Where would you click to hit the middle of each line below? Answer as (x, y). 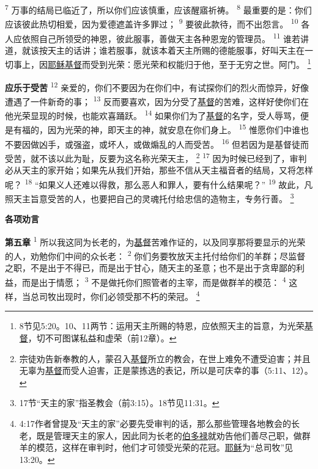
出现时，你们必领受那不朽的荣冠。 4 (128, 295)
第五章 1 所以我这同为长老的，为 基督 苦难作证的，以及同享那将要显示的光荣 (155, 241)
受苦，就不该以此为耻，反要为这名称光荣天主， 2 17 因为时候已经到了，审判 (156, 157)
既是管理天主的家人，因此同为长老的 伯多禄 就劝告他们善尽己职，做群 (173, 435)
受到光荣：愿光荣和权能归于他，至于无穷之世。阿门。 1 (201, 63)
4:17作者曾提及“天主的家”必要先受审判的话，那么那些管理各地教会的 (155, 423)
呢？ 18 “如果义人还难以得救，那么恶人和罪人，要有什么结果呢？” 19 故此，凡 (159, 183)
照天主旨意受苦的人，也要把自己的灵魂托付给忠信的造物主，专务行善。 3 (150, 197)
